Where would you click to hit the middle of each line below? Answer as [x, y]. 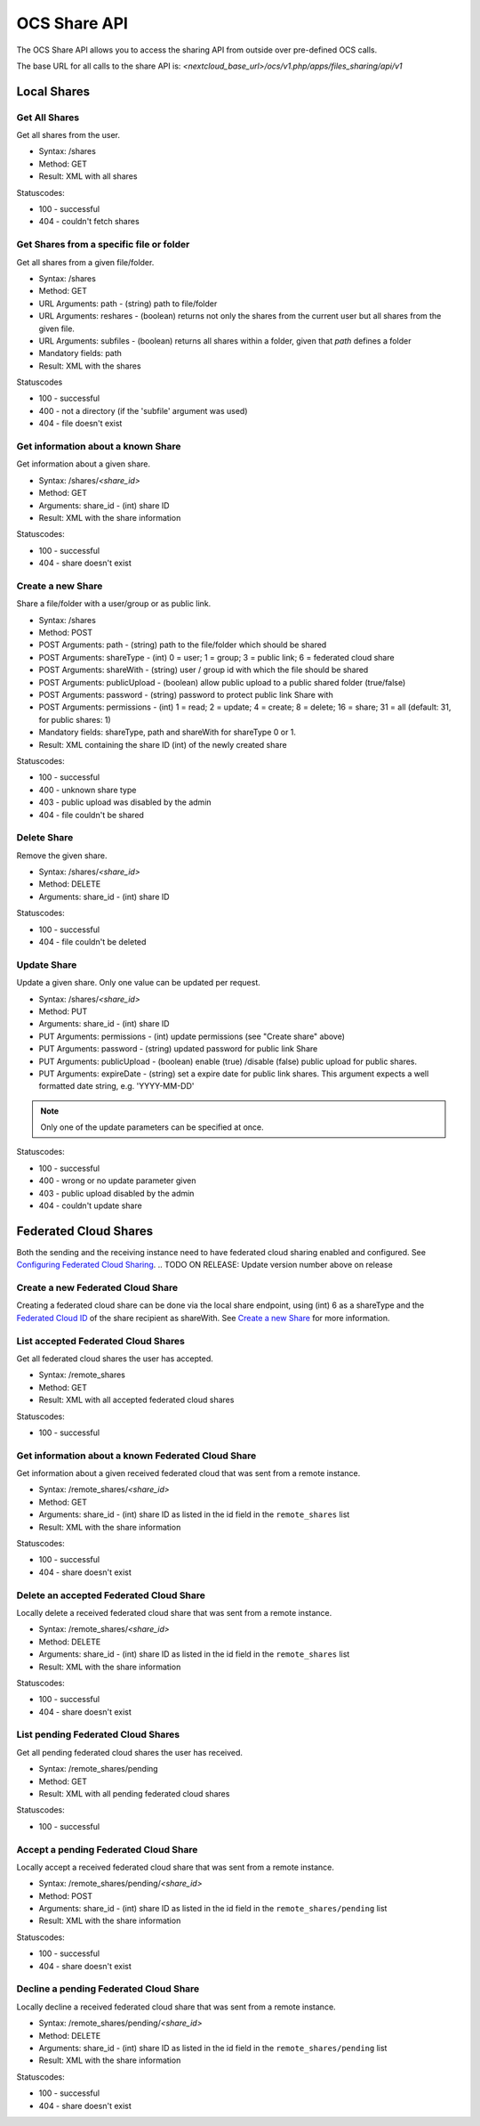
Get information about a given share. [84, 464]
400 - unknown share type [88, 790]
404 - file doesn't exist [80, 424]
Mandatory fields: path [80, 353]
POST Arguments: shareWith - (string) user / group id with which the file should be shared [204, 670]
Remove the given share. [62, 856]
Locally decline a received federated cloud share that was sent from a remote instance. [176, 2007]
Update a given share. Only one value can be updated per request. [139, 983]
